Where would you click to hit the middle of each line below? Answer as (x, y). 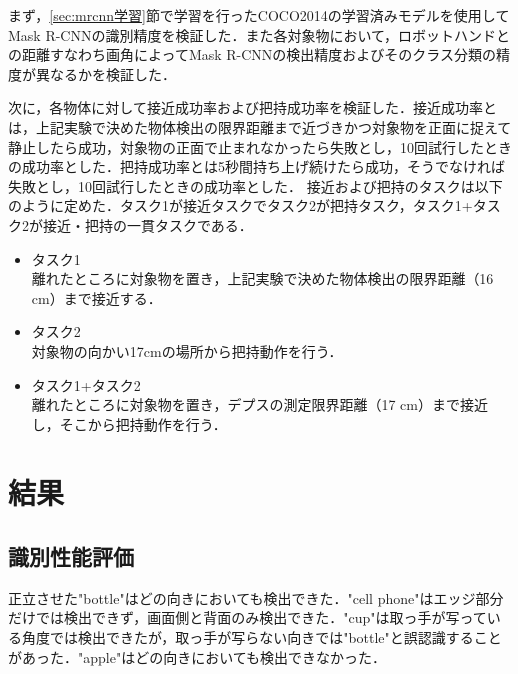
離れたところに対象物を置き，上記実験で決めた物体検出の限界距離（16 (262, 278)
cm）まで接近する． (96, 297)
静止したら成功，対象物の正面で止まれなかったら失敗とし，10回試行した (246, 146)
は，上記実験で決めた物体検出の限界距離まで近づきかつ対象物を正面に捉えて (260, 126)
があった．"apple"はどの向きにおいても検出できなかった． (197, 656)
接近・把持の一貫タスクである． (147, 224)
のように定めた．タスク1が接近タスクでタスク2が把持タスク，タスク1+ (240, 205)
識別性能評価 (71, 556)
